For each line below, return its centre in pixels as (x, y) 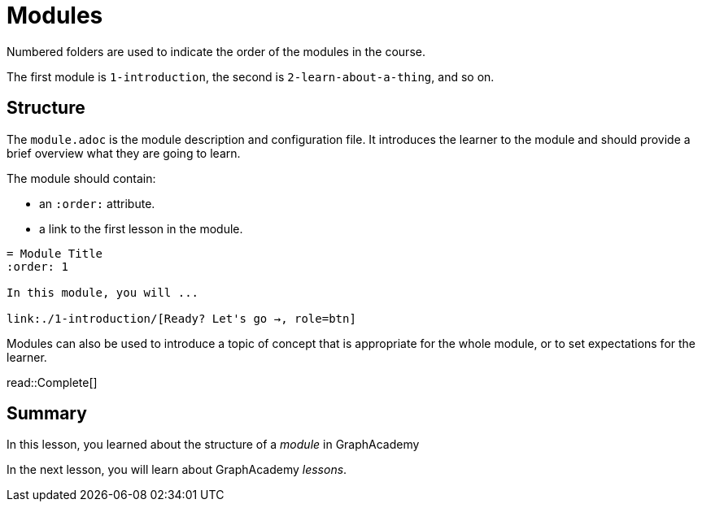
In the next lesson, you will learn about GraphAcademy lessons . (177, 470)
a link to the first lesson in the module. (141, 228)
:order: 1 (37, 266)
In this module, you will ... (103, 292)
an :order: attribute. (97, 203)
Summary (47, 414)
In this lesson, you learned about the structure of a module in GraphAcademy (213, 445)
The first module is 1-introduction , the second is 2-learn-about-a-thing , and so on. (251, 76)
